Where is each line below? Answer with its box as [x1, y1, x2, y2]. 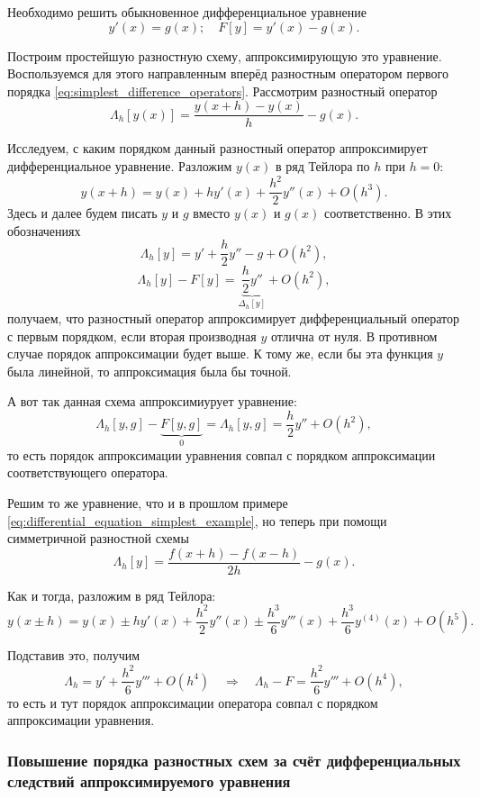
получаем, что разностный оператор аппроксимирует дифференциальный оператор [7, 308, 459, 327]
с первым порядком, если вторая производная [7, 326, 257, 345]
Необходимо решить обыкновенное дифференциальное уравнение [7, 3, 367, 21]
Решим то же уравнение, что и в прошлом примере [7, 494, 288, 512]
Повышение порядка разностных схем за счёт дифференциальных [7, 748, 461, 771]
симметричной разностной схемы [7, 529, 189, 548]
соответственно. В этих [323, 204, 452, 222]
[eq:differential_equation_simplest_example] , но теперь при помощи [7, 511, 387, 530]
